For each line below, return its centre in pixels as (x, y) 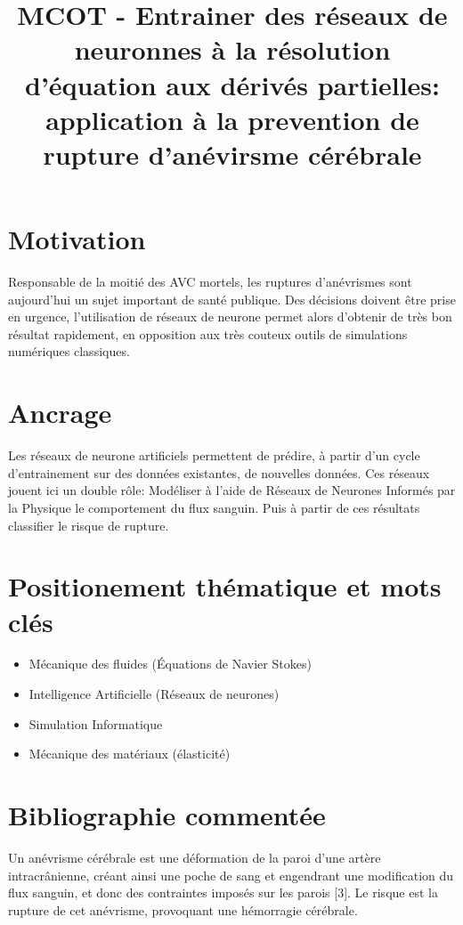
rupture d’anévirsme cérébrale (232, 154)
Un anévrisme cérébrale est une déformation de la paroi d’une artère (195, 857)
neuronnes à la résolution (232, 49)
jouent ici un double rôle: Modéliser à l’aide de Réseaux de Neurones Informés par (232, 490)
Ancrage (60, 413)
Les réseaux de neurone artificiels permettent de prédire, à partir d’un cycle (214, 455)
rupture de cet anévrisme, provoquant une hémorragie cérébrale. (183, 909)
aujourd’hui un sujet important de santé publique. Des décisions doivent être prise (232, 299)
